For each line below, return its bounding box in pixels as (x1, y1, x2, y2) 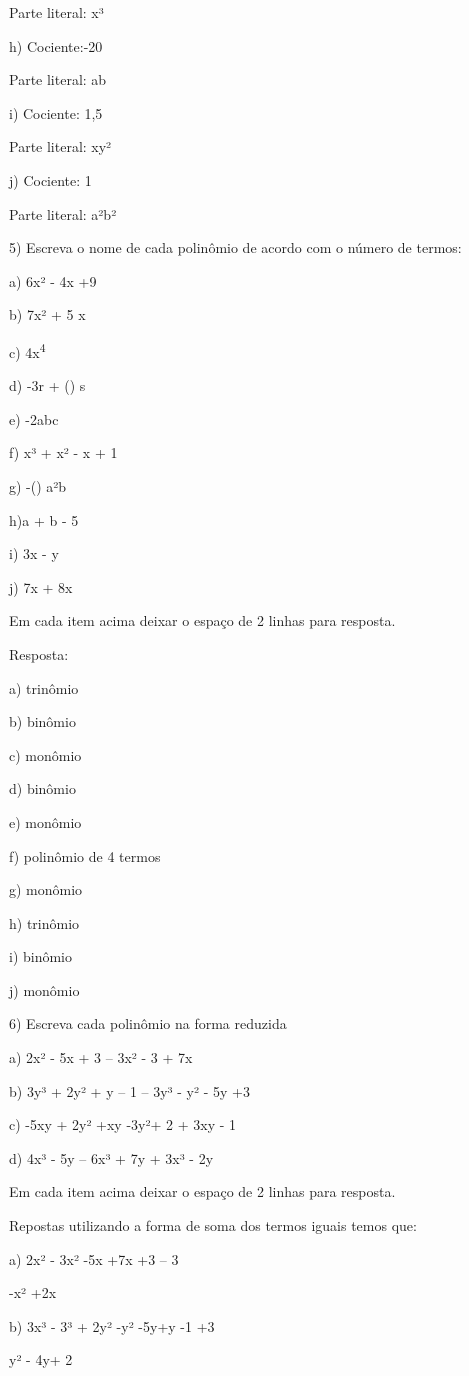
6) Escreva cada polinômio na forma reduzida (9, 1013, 287, 1034)
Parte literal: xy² (9, 136, 112, 157)
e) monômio (9, 811, 82, 832)
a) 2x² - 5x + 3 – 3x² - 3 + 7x (9, 1047, 193, 1068)
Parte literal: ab (9, 69, 107, 90)
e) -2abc (9, 408, 59, 429)
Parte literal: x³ (9, 2, 104, 22)
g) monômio (9, 879, 83, 900)
